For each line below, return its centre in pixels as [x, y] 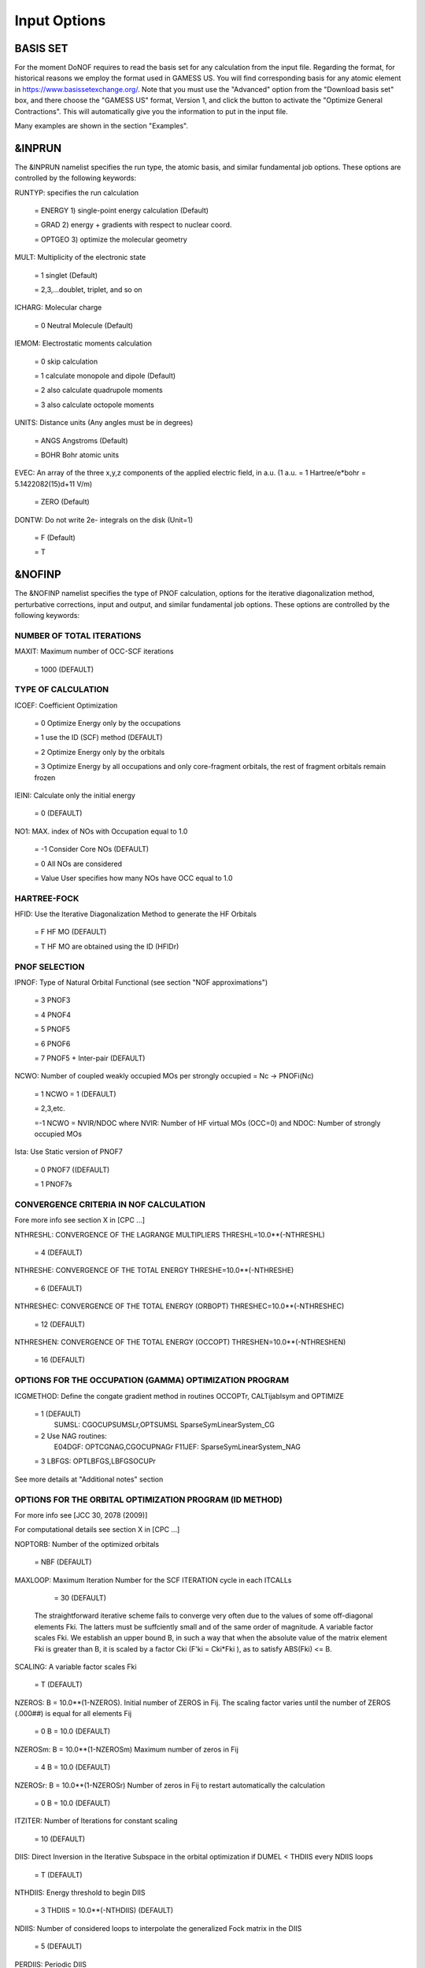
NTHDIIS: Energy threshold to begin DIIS [80, 1892]
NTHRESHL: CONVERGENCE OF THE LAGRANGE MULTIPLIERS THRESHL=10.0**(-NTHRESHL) [170, 1234]
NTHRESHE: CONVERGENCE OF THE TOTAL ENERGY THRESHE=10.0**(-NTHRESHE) [154, 1271]
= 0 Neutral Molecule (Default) [84, 325]
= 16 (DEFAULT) [60, 1360]
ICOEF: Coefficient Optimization [66, 705]
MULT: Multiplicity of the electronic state [80, 257]
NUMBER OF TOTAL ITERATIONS [78, 635]
